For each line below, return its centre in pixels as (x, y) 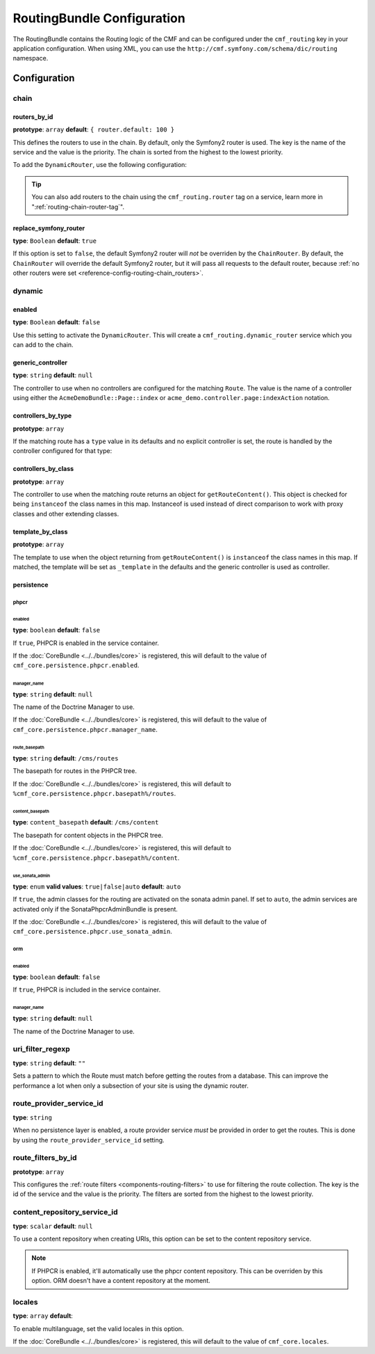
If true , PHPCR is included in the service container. (87, 990)
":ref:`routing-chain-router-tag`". (78, 207)
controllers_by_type (42, 416)
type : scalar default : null (53, 1226)
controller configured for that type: (62, 451)
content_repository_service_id (65, 1212)
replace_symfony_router (49, 228)
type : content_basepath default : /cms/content (86, 822)
